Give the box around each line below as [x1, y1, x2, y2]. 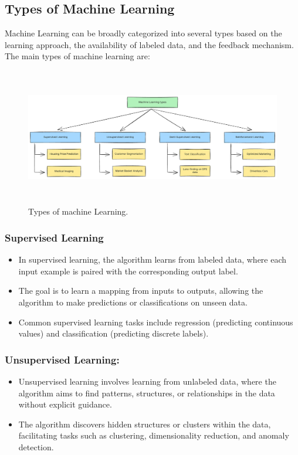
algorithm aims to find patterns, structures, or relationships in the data [18, 386, 275, 399]
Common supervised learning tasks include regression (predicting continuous [18, 315, 293, 328]
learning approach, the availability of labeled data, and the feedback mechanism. [5, 38, 294, 50]
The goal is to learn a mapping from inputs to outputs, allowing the [18, 284, 263, 297]
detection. [18, 440, 54, 453]
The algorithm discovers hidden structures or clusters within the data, [18, 417, 271, 430]
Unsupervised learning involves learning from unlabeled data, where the [18, 375, 276, 387]
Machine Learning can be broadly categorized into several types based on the [5, 27, 282, 39]
